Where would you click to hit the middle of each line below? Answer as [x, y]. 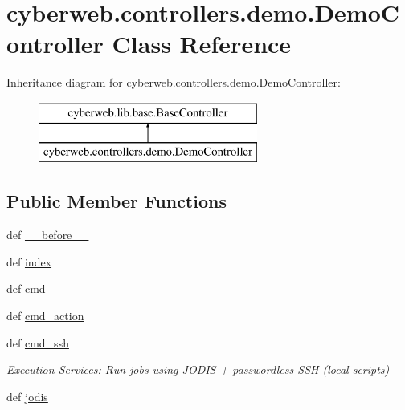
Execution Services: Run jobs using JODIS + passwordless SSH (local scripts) [198, 369]
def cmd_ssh [38, 342]
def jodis [27, 396]
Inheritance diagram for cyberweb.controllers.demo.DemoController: [174, 82]
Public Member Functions [117, 201]
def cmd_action [45, 316]
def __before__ [48, 235]
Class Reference [202, 44]
